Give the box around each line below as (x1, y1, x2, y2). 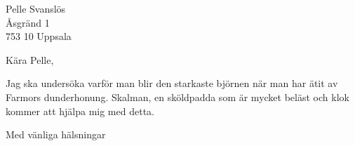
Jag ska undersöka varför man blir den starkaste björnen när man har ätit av (6, 76, 338, 91)
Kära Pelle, (6, 52, 54, 67)
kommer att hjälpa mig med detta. (6, 103, 154, 118)
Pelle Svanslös (6, 1, 66, 15)
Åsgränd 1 (6, 15, 50, 29)
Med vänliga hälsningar (6, 127, 106, 142)
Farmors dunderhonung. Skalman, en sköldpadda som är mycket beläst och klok (6, 89, 349, 104)
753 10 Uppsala (6, 29, 72, 44)
